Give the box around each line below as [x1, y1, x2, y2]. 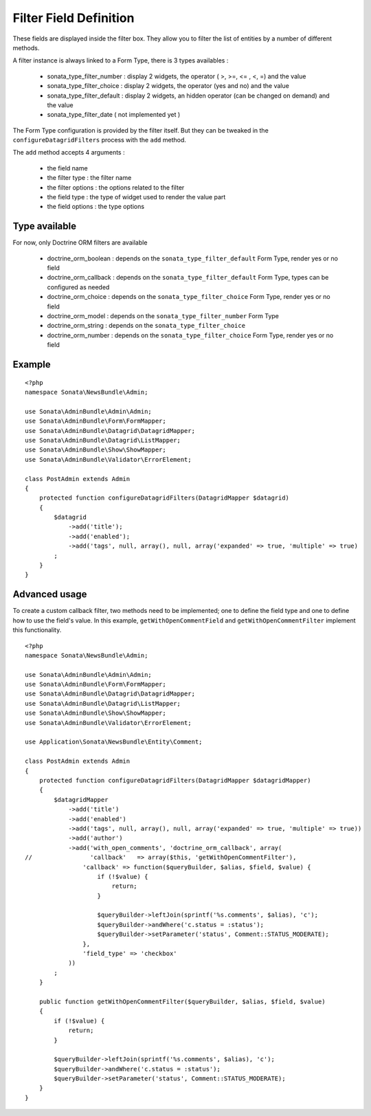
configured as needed [47, 282, 110, 291]
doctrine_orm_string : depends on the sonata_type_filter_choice [47, 322, 246, 330]
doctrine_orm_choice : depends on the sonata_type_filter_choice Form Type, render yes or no [47, 293, 330, 301]
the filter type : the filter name [47, 174, 132, 182]
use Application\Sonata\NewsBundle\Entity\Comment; [25, 738, 203, 746]
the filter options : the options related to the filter [47, 183, 185, 192]
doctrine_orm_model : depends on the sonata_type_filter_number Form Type [47, 312, 280, 320]
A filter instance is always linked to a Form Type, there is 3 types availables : [12, 56, 229, 65]
